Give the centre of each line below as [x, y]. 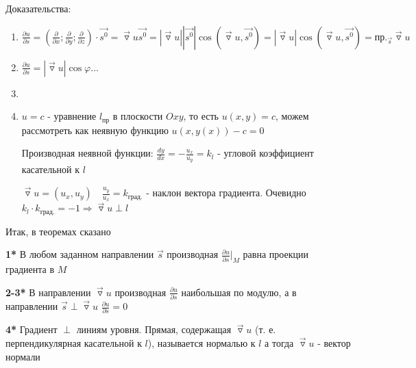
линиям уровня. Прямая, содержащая [154, 329]
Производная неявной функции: [87, 153]
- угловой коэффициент [266, 153]
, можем [292, 116]
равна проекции [276, 254]
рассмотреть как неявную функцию [95, 130]
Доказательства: [38, 8]
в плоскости [138, 116]
